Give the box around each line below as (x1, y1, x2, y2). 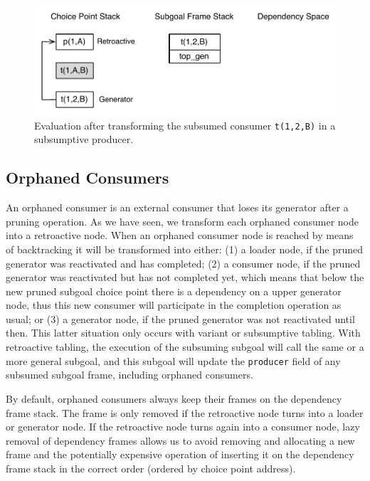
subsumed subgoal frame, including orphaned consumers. (6, 367, 253, 382)
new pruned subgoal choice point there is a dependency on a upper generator (6, 283, 342, 298)
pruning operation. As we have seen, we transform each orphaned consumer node (6, 213, 359, 228)
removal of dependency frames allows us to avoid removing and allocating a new (6, 433, 355, 448)
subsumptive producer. (34, 132, 134, 147)
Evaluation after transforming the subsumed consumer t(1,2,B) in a (34, 117, 336, 132)
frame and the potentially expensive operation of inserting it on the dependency (6, 447, 354, 462)
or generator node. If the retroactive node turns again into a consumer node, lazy (6, 419, 360, 434)
